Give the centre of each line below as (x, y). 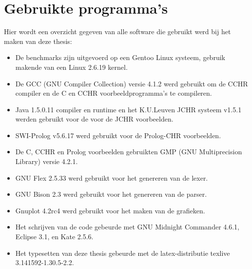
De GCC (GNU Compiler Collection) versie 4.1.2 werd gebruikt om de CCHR (132, 83)
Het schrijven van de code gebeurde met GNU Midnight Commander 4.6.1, (127, 227)
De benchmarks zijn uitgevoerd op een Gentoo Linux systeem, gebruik (120, 57)
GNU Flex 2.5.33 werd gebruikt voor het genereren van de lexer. (112, 177)
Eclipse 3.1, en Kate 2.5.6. (54, 237)
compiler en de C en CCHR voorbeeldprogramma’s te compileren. (114, 93)
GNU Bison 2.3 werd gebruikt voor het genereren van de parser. (111, 194)
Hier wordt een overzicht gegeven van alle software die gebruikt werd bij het (117, 31)
